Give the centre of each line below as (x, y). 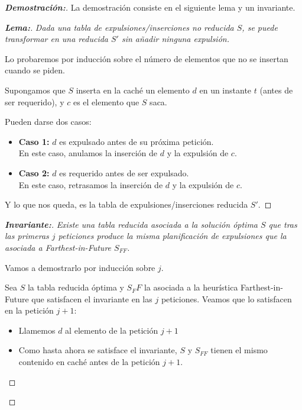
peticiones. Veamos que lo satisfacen (226, 298)
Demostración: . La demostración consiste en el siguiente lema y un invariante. (150, 7)
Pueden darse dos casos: (48, 122)
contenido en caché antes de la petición (89, 362)
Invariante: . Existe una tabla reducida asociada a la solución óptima (131, 224)
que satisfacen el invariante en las (92, 298)
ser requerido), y (35, 101)
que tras (283, 224)
